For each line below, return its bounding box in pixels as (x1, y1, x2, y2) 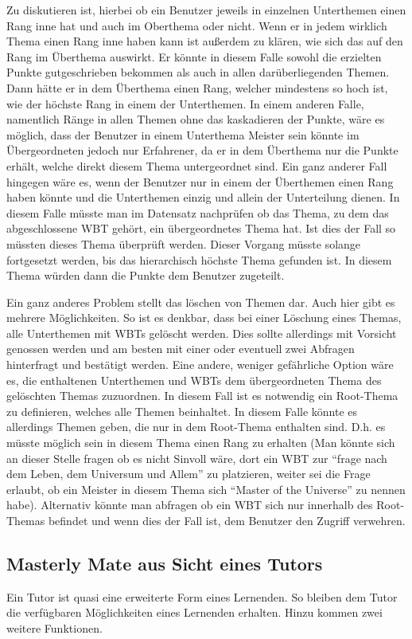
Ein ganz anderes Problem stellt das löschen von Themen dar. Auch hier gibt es (6, 293, 395, 310)
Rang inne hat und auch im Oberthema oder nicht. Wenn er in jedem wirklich (6, 17, 387, 33)
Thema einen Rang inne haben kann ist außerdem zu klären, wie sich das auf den (6, 33, 403, 49)
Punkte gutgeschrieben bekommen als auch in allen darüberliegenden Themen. (6, 64, 390, 80)
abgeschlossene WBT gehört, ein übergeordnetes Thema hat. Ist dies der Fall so (6, 220, 396, 237)
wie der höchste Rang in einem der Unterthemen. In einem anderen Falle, (6, 95, 364, 112)
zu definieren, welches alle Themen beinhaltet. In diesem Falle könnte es (6, 402, 358, 419)
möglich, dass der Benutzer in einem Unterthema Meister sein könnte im (6, 126, 360, 143)
